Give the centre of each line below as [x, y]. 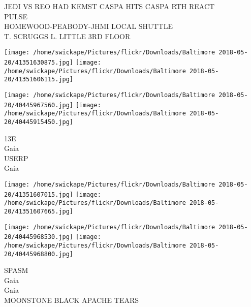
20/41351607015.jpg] [39, 194]
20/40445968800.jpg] [39, 254]
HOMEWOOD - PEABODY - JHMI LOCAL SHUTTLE [88, 26]
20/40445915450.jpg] [39, 122]
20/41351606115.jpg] [39, 80]
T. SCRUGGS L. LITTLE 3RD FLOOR [67, 36]
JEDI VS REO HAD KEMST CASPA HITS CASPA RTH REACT [109, 6]
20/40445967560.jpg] [39, 105]
